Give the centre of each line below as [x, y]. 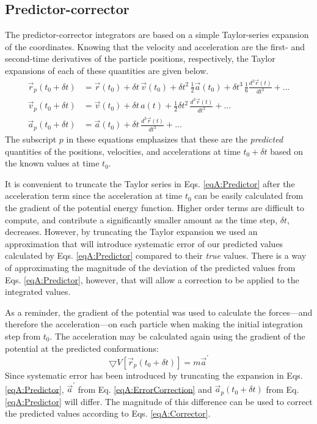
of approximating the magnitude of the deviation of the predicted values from [150, 268]
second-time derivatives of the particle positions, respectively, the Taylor [140, 58]
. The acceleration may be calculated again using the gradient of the [177, 336]
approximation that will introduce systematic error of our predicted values [144, 243]
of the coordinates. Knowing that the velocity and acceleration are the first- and [155, 46]
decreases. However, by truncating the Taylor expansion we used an [131, 232]
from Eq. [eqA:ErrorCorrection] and [145, 389]
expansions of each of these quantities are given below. [107, 70]
